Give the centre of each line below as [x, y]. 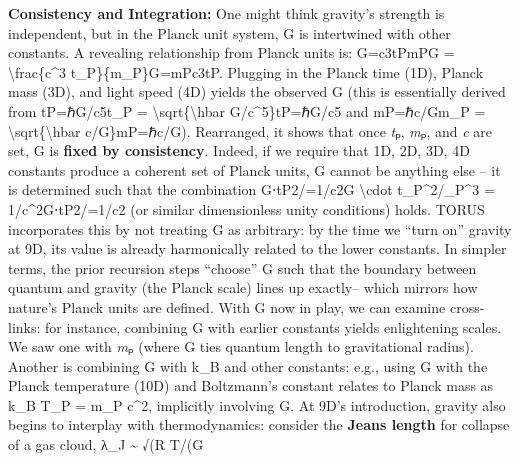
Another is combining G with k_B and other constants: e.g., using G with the [248, 365]
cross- [467, 306]
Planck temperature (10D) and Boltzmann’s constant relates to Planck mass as [251, 385]
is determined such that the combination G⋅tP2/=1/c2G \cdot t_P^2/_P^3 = [251, 189]
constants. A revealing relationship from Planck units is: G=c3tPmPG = [231, 52]
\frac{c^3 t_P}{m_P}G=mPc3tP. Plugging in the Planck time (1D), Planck [246, 71]
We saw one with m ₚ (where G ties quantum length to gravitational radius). [241, 346]
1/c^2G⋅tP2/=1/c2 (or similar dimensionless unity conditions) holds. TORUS [246, 208]
